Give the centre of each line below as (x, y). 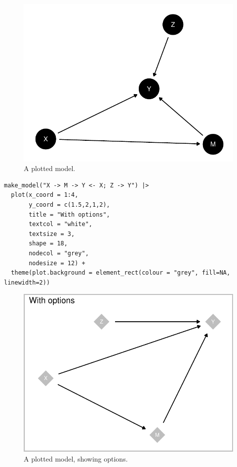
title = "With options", (69, 214)
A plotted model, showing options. (76, 458)
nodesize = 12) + (57, 263)
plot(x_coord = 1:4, (45, 195)
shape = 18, (48, 244)
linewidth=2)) (27, 282)
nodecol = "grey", (59, 254)
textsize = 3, (52, 234)
